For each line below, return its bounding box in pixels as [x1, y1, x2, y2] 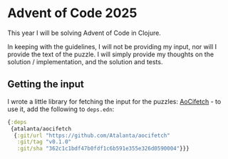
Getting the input [7, 78, 84, 91]
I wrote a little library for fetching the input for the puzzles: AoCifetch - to [7, 97, 222, 106]
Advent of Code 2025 [7, 5, 138, 21]
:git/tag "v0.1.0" [16, 138, 72, 145]
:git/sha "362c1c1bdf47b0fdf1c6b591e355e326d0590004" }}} [16, 145, 190, 153]
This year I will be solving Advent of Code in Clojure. [7, 29, 162, 37]
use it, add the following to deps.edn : [7, 105, 115, 113]
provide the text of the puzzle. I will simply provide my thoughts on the [7, 50, 214, 58]
